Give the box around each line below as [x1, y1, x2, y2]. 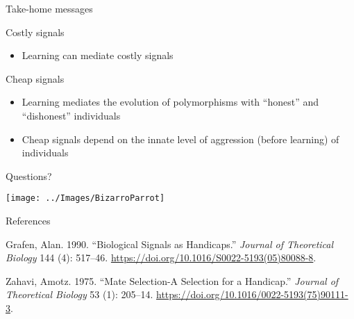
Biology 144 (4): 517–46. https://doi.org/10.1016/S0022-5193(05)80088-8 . [6, 250, 317, 265]
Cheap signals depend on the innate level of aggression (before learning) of [22, 131, 339, 146]
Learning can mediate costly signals [22, 48, 174, 63]
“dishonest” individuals [22, 108, 121, 122]
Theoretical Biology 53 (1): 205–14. [6, 287, 153, 302]
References [6, 213, 51, 227]
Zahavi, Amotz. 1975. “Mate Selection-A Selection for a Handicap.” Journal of [6, 273, 339, 288]
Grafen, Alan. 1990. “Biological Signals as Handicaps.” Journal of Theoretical [6, 236, 334, 251]
